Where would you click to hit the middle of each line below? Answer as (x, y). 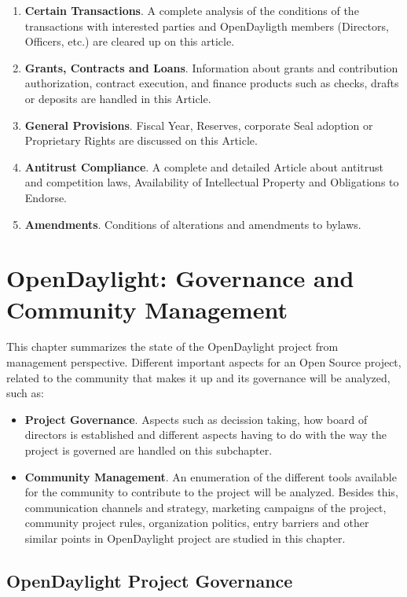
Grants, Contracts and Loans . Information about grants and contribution (211, 67)
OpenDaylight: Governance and (180, 278)
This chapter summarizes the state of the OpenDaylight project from (172, 346)
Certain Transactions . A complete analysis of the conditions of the (192, 10)
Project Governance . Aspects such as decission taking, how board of (196, 419)
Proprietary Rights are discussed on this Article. (141, 140)
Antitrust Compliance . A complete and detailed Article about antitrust (204, 166)
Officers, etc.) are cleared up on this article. (130, 41)
